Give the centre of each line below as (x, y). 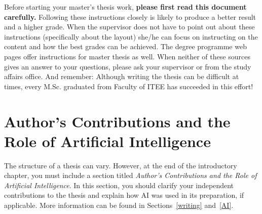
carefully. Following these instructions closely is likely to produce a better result (130, 16)
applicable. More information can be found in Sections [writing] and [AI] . (119, 205)
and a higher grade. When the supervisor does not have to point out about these (129, 27)
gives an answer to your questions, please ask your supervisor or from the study (128, 66)
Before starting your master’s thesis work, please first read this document (125, 7)
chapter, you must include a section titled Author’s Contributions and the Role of (130, 175)
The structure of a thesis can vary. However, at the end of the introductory (121, 165)
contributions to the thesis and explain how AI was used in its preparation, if (124, 195)
